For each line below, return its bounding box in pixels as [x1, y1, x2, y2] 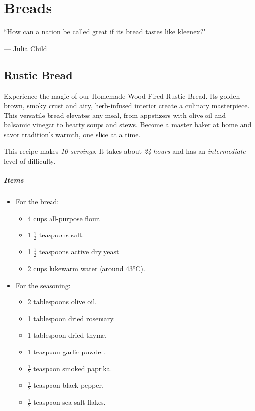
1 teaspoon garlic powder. [27, 347, 105, 357]
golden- [220, 90, 242, 101]
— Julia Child [4, 43, 47, 53]
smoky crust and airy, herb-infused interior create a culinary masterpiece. [27, 100, 250, 111]
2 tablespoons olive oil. [27, 296, 97, 307]
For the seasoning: [15, 280, 71, 290]
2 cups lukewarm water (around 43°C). [27, 263, 145, 274]
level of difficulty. [4, 156, 56, 166]
